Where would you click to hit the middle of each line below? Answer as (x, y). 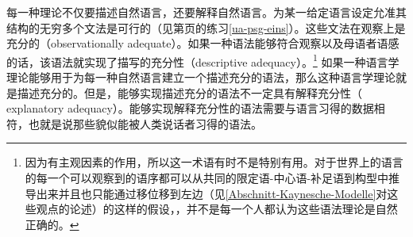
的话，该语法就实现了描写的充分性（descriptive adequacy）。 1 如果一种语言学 (203, 60)
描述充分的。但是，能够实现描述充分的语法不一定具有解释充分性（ (189, 92)
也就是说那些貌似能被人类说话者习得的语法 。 (145, 123)
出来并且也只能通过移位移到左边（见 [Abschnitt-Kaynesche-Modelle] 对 (212, 193)
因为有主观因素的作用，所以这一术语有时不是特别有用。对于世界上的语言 (214, 162)
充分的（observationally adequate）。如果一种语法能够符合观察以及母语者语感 (203, 43)
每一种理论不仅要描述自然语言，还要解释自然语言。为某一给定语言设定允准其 (206, 12)
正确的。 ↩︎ (52, 224)
